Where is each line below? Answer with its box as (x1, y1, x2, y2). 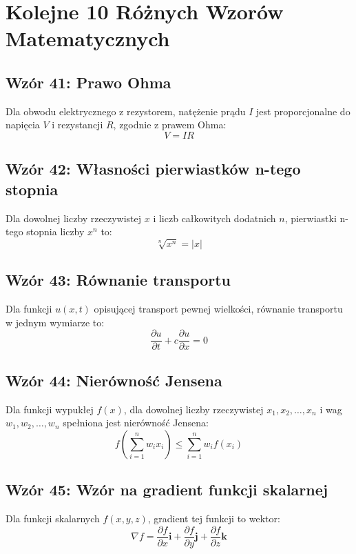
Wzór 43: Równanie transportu (6, 269, 231, 290)
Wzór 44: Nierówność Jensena (6, 369, 222, 390)
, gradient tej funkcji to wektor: (147, 511, 280, 525)
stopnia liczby (26, 224, 85, 239)
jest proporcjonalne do (255, 103, 350, 118)
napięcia (6, 117, 40, 132)
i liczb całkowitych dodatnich (153, 210, 276, 225)
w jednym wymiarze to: (6, 315, 105, 329)
